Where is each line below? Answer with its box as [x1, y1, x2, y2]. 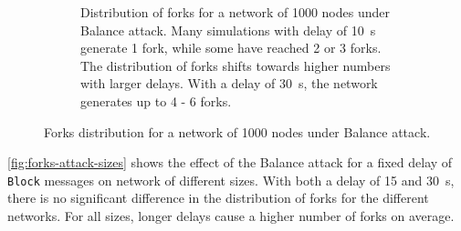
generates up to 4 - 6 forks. [80, 91, 232, 110]
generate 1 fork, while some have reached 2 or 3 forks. [80, 38, 382, 57]
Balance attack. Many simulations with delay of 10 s [80, 20, 376, 39]
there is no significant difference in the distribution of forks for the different [7, 188, 429, 207]
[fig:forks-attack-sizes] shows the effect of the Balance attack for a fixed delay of [7, 153, 453, 172]
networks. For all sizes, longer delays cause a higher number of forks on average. [7, 206, 455, 225]
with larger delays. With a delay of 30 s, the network [80, 74, 378, 93]
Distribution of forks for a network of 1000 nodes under [80, 3, 390, 21]
